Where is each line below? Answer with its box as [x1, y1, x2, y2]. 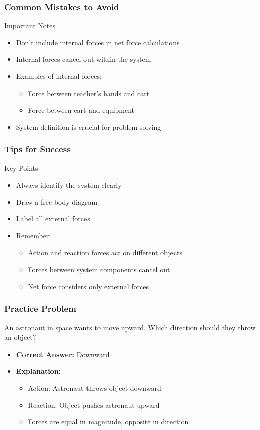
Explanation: [16, 366, 61, 376]
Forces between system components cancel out [28, 264, 170, 275]
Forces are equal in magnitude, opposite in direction [28, 416, 189, 427]
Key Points [4, 162, 38, 173]
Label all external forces [16, 213, 90, 224]
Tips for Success [4, 143, 71, 155]
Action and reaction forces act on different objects [28, 247, 182, 257]
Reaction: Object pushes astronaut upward [28, 399, 160, 410]
